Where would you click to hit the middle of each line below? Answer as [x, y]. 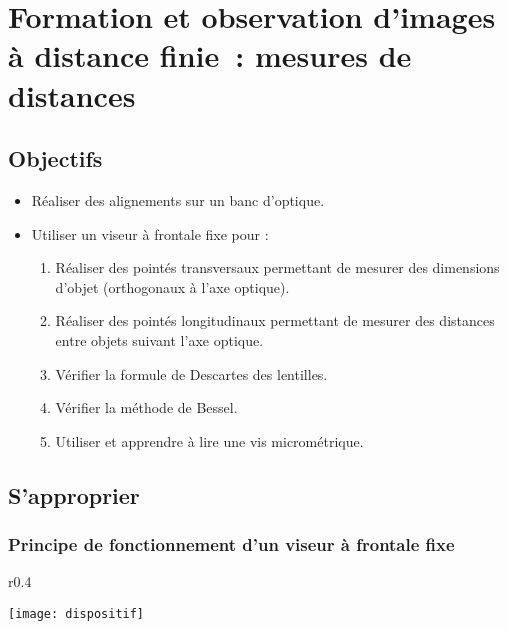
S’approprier [74, 494]
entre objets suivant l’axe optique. [159, 339]
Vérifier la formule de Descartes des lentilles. [191, 373]
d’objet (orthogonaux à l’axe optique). [172, 286]
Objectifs [55, 158]
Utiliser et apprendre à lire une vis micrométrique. [209, 440]
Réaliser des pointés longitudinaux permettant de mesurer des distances [275, 320]
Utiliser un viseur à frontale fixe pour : [150, 233]
